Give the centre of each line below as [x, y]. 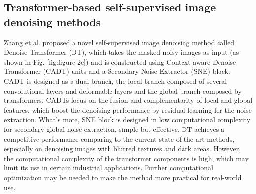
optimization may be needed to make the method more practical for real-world [123, 177]
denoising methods [53, 21]
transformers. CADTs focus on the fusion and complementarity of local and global [128, 100]
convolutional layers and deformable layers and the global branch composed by [123, 90]
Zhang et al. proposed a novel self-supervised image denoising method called [119, 42]
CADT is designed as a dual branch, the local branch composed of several [116, 81]
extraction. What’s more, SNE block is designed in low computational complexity [127, 119]
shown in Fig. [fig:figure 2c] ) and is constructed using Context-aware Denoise [120, 61]
